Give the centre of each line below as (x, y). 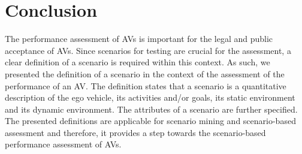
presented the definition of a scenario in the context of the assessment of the (145, 73)
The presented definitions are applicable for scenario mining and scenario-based (150, 121)
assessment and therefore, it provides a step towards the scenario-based (135, 132)
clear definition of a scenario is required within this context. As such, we (138, 62)
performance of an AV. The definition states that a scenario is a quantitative (146, 85)
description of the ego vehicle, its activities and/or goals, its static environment (150, 97)
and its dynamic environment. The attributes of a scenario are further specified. (151, 109)
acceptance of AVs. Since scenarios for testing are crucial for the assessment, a (148, 50)
